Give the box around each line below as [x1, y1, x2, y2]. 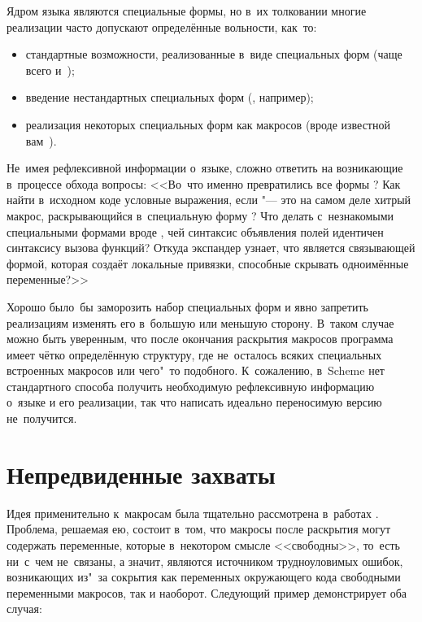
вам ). [25, 132, 57, 149]
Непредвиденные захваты [7, 457, 276, 490]
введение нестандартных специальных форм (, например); [25, 89, 314, 106]
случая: [7, 600, 42, 617]
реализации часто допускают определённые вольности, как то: [7, 18, 317, 35]
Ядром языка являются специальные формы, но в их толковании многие [7, 2, 367, 19]
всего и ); [25, 61, 75, 78]
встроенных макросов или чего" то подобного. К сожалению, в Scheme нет [7, 362, 385, 379]
